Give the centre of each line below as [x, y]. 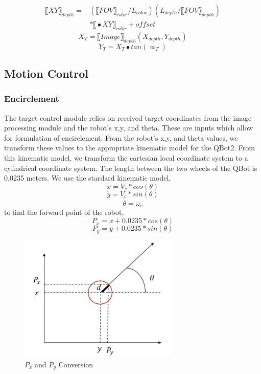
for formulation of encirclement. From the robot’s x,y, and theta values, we [121, 137]
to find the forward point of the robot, [64, 212]
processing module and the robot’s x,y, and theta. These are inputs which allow [129, 128]
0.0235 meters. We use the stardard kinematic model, [88, 178]
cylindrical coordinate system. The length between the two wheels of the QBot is [131, 168]
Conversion [76, 365]
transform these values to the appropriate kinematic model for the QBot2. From [129, 148]
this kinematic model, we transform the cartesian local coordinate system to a [126, 158]
